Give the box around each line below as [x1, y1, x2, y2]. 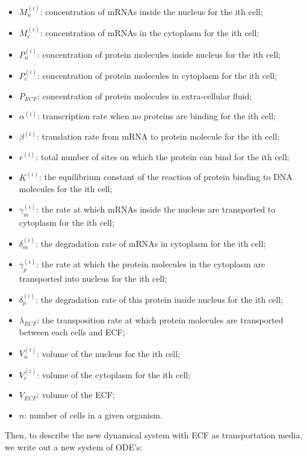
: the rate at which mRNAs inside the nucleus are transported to [36, 202, 276, 215]
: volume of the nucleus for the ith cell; [37, 347, 180, 359]
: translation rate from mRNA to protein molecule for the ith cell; [37, 130, 280, 143]
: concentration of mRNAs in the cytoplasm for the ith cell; [40, 26, 259, 39]
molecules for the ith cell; [19, 182, 113, 195]
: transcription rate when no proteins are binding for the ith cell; [37, 110, 276, 122]
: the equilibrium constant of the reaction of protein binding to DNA [39, 170, 293, 183]
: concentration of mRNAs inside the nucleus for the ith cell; [40, 5, 263, 17]
